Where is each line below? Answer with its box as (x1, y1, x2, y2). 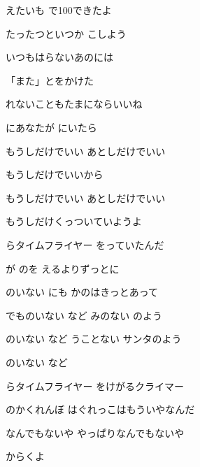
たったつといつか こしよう (6, 26, 127, 41)
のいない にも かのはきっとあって (6, 285, 159, 299)
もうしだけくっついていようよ (6, 214, 142, 229)
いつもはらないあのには (6, 50, 113, 64)
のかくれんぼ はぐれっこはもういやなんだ (6, 402, 195, 417)
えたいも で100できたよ (6, 3, 112, 17)
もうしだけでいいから (6, 167, 103, 182)
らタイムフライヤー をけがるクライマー (6, 378, 185, 393)
